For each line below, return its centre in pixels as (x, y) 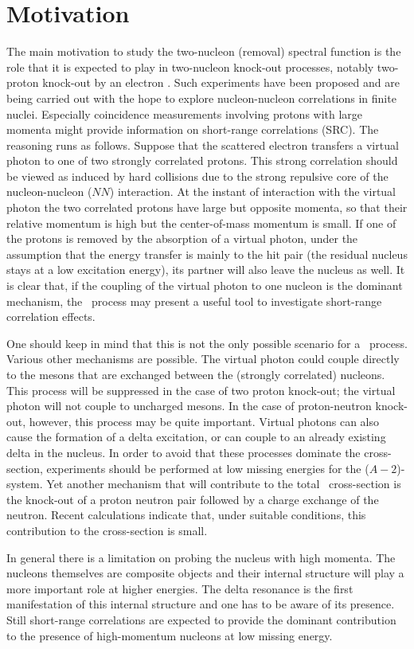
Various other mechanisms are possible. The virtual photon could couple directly (203, 359)
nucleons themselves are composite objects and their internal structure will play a (205, 573)
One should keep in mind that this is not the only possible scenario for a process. (207, 343)
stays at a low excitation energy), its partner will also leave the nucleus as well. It (206, 270)
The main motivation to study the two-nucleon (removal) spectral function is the (204, 51)
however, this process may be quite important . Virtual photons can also (204, 421)
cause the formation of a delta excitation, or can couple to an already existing (196, 437)
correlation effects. (51, 317)
